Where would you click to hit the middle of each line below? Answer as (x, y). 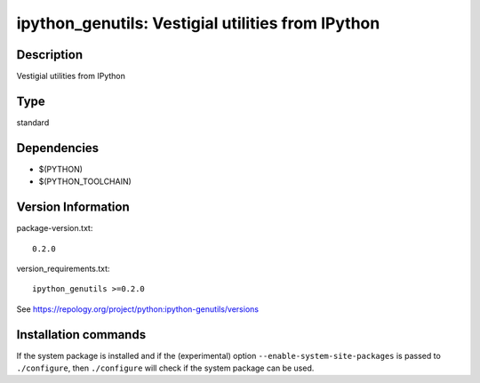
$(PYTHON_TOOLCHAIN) (85, 181)
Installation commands (81, 335)
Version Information (73, 207)
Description (50, 55)
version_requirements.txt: (63, 268)
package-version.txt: (55, 228)
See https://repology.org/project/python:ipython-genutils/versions (138, 309)
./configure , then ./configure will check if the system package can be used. (165, 368)
